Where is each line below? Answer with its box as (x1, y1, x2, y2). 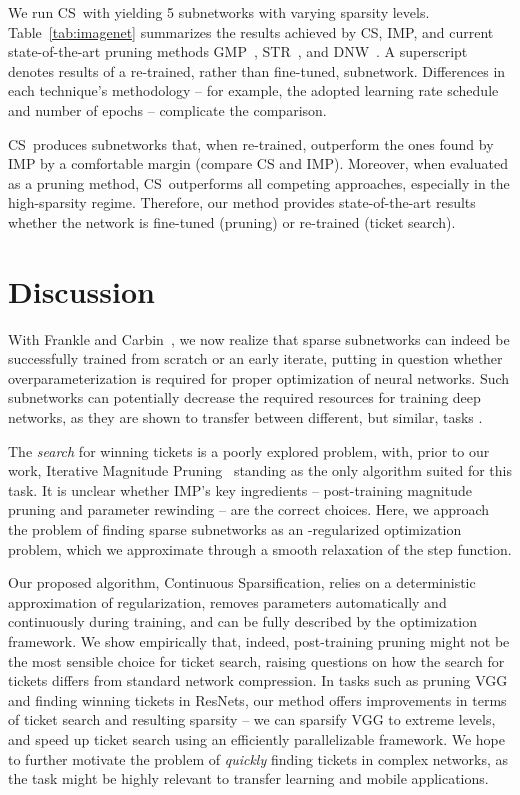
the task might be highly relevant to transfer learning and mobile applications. (8, 768, 489, 789)
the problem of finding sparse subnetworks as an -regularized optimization (8, 519, 462, 539)
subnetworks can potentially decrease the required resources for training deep (8, 387, 481, 408)
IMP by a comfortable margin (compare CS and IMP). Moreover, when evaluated (8, 153, 508, 174)
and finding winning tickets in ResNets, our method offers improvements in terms (8, 689, 507, 710)
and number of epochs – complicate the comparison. (8, 99, 327, 120)
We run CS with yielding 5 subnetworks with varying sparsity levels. (8, 2, 430, 22)
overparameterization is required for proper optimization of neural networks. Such (8, 367, 510, 388)
